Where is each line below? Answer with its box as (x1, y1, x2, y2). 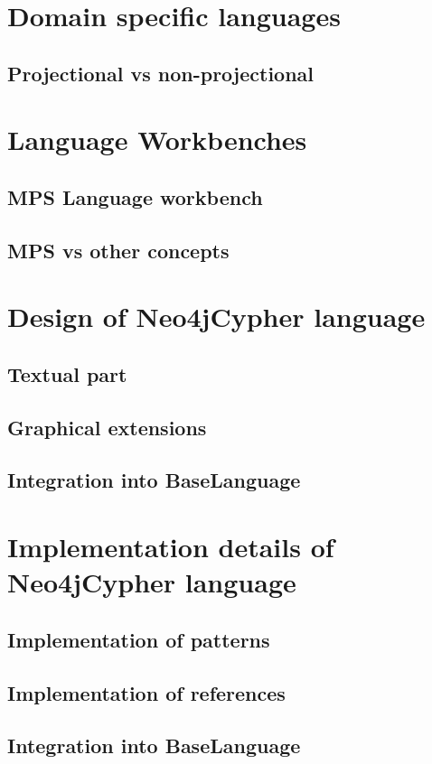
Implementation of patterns (7, 625, 270, 653)
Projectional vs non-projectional (7, 59, 315, 87)
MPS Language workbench (7, 182, 263, 210)
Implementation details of (7, 528, 334, 564)
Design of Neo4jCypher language (7, 298, 426, 335)
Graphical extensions (7, 413, 207, 441)
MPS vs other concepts (7, 236, 230, 264)
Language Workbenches (7, 121, 307, 158)
